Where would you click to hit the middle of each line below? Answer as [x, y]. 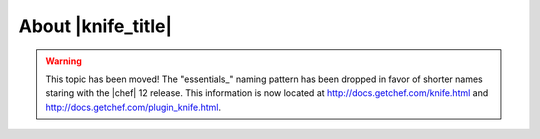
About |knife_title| [95, 26]
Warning [63, 61]
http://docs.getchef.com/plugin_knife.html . [133, 107]
